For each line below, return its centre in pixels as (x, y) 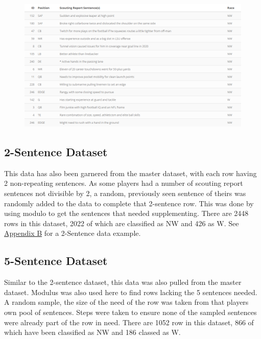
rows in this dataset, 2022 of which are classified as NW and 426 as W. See (122, 223)
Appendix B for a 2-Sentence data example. (73, 233)
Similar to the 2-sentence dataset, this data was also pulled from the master (123, 282)
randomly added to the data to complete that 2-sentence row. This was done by (129, 203)
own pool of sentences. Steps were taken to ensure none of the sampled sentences (130, 312)
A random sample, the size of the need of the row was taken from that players (126, 302)
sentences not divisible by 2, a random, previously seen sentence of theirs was (125, 193)
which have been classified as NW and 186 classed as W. (92, 332)
